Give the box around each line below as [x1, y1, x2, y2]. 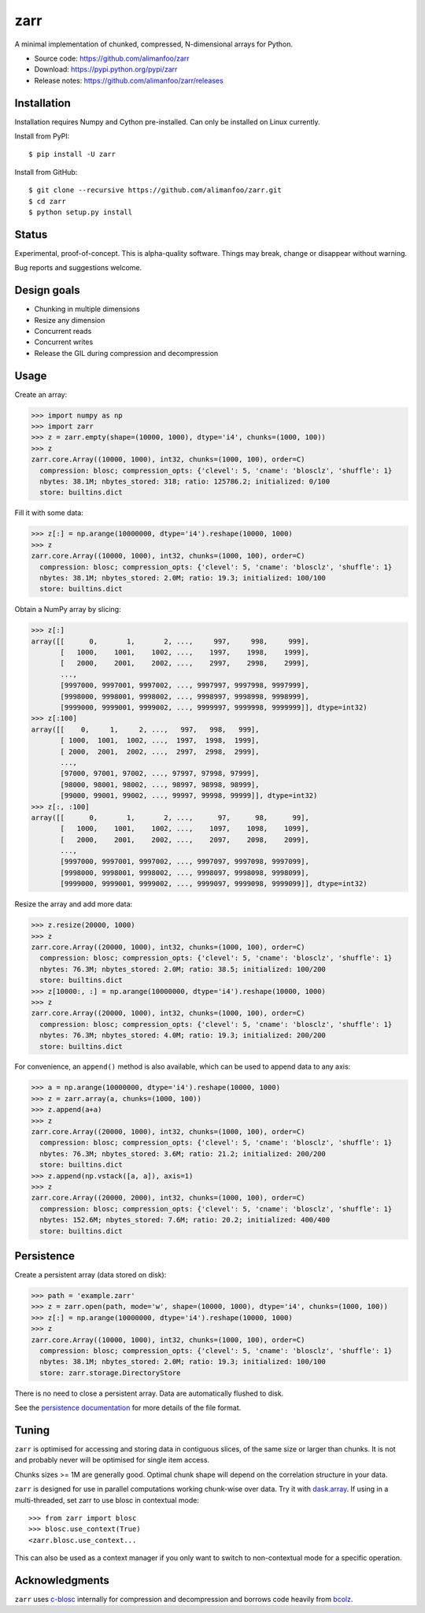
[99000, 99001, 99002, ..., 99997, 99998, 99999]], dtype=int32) [60, 792, 318, 800]
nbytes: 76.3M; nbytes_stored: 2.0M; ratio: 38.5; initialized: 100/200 [39, 965, 327, 973]
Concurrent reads [34, 326, 92, 336]
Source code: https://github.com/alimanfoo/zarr [34, 54, 190, 63]
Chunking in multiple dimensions [34, 304, 141, 314]
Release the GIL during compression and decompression [34, 348, 219, 358]
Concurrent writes [34, 337, 94, 347]
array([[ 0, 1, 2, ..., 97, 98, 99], [31, 813, 310, 822]
